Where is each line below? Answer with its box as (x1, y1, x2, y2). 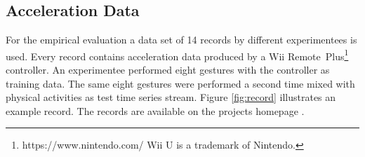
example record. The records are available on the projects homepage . (6, 103, 305, 118)
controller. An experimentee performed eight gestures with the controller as (6, 62, 330, 77)
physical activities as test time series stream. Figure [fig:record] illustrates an (6, 90, 336, 104)
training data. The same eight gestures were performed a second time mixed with (6, 76, 355, 90)
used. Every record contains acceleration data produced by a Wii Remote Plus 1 (6, 46, 349, 63)
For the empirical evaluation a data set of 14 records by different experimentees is (6, 32, 357, 47)
